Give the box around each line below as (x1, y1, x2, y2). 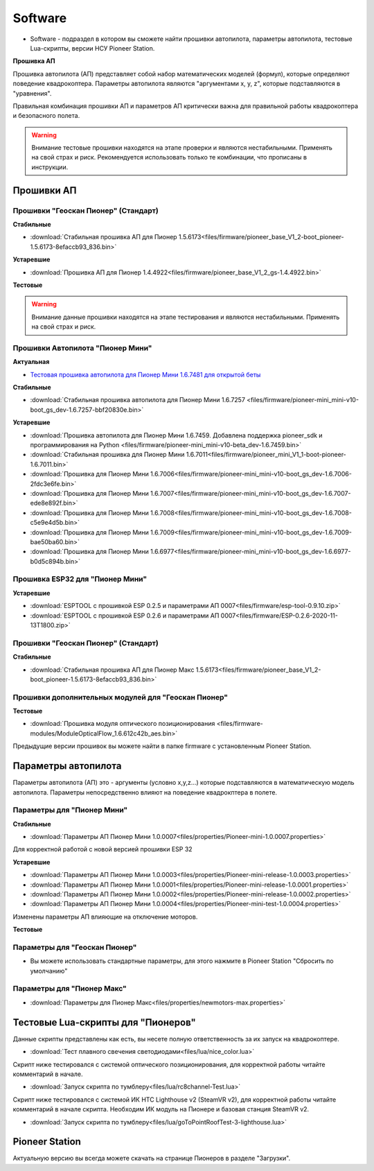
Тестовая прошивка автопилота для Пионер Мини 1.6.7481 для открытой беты (30, 370, 261, 379)
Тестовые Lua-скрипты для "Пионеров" (12, 1016, 197, 1028)
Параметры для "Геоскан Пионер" (12, 942, 137, 952)
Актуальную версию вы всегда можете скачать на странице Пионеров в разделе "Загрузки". (12, 1154, 291, 1163)
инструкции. (31, 163, 69, 171)
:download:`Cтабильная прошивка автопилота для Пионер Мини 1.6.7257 (30, 396, 246, 404)
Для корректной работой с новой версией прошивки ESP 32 (12, 845, 193, 853)
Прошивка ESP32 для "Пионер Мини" (12, 574, 148, 584)
